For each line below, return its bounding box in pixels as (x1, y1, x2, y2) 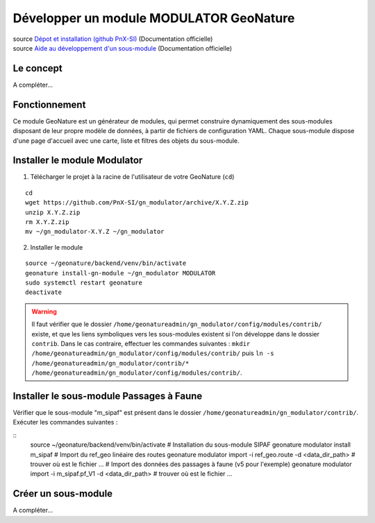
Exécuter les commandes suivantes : (12, 418, 118, 427)
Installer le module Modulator (12, 155, 143, 166)
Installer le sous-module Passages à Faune (12, 390, 203, 402)
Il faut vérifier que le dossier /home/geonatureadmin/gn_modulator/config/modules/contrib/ (31, 320, 322, 329)
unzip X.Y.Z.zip (25, 208, 81, 216)
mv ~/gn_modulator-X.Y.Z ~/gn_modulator (25, 228, 165, 236)
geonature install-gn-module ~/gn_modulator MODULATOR (25, 269, 216, 277)
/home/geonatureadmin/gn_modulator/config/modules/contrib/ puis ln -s (31, 349, 274, 357)
